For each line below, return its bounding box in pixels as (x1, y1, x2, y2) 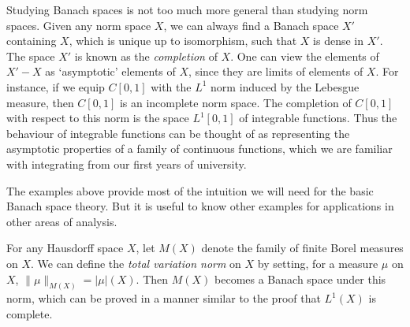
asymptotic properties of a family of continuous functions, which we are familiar (6, 140, 393, 157)
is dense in (313, 32, 364, 49)
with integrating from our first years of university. (6, 155, 247, 172)
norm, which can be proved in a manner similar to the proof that (6, 290, 321, 307)
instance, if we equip (6, 78, 105, 95)
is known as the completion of (74, 47, 218, 64)
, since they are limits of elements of (188, 63, 363, 80)
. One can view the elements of (230, 47, 379, 64)
